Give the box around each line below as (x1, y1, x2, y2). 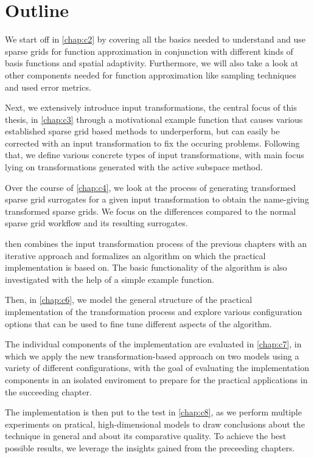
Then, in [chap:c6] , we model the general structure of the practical (5, 293, 253, 306)
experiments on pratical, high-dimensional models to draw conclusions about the (5, 417, 305, 430)
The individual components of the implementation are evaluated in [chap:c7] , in (5, 338, 302, 350)
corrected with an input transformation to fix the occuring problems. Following (5, 136, 300, 149)
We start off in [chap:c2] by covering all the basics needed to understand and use (5, 33, 306, 46)
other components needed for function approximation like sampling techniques (5, 68, 296, 81)
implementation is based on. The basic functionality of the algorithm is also (5, 261, 287, 274)
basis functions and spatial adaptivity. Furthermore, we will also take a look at (5, 57, 299, 69)
